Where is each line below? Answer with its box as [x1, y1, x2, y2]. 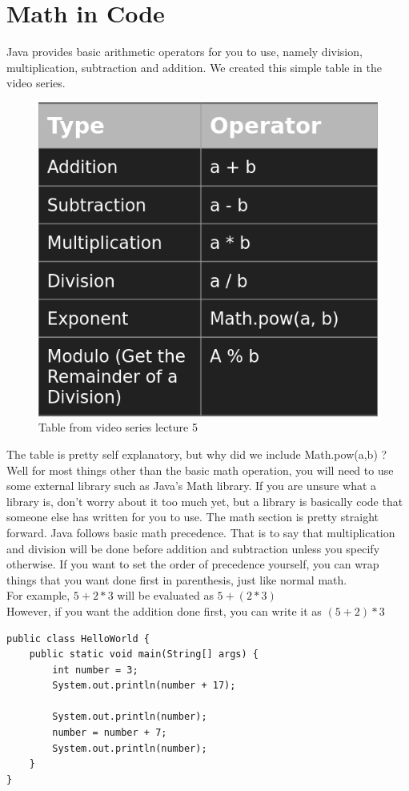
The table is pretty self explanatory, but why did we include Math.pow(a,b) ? [6, 445, 387, 462]
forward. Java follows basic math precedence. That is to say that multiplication [6, 524, 395, 540]
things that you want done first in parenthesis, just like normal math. [6, 571, 347, 588]
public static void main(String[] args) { [29, 648, 259, 661]
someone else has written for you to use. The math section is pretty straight [6, 508, 379, 525]
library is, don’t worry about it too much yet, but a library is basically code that [6, 492, 403, 509]
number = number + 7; [52, 727, 167, 739]
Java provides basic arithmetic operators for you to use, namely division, [6, 43, 363, 60]
